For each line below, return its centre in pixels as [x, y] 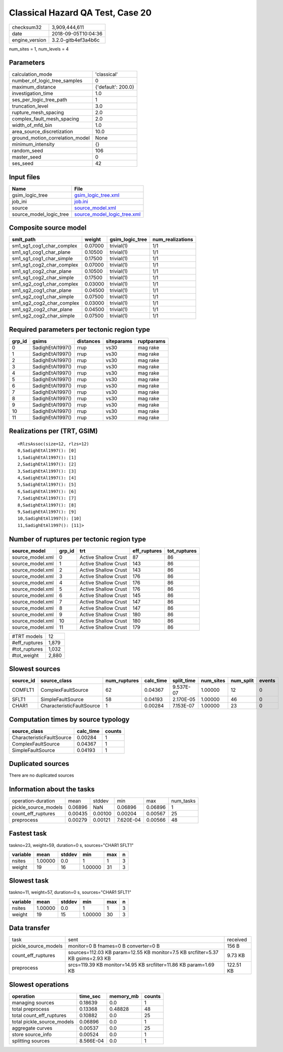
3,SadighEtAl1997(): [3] [47, 471]
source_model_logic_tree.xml [107, 214]
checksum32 [27, 27]
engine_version [29, 40]
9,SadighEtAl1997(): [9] [47, 512]
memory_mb [124, 996]
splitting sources [31, 1041]
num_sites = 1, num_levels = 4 [39, 49]
